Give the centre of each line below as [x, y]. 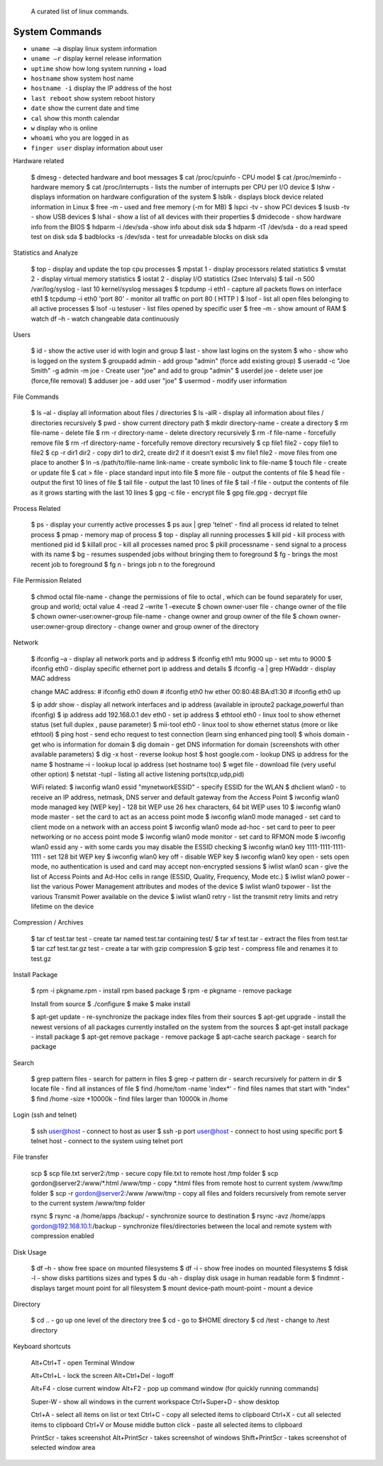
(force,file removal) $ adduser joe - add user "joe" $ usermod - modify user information [159, 380]
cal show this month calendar [75, 118]
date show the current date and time [85, 108]
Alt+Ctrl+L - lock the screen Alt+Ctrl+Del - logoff [102, 1376]
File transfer [31, 1157]
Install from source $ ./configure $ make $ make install [111, 1003]
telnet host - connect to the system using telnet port [107, 1141]
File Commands [36, 397]
